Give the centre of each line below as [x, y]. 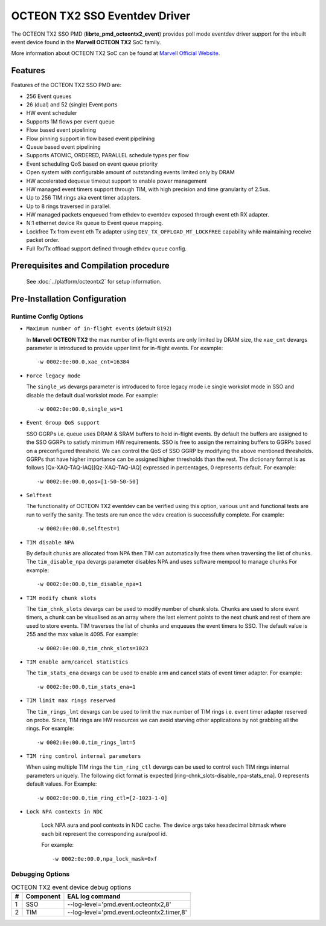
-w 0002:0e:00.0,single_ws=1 [80, 409]
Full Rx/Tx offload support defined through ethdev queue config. [107, 249]
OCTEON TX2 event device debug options [71, 887]
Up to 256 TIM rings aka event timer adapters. [84, 198]
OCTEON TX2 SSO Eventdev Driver [101, 16]
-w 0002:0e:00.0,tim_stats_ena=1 [86, 687]
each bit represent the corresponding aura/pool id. [104, 833]
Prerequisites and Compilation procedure [90, 266]
